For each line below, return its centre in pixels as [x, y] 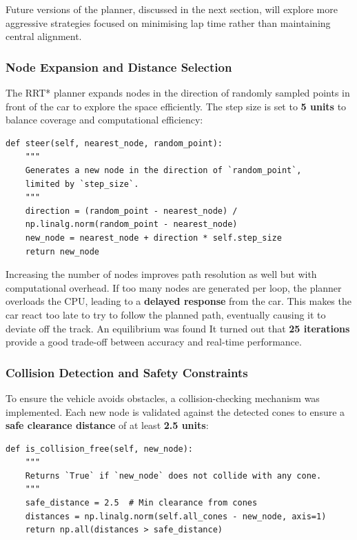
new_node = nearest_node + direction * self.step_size [153, 238]
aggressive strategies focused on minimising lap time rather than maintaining [168, 22]
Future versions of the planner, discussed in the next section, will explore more [172, 9]
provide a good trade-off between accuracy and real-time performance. [154, 342]
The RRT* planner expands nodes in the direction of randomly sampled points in [178, 92]
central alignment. [44, 36]
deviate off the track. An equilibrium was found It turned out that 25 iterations [178, 328]
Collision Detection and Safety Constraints [127, 372]
